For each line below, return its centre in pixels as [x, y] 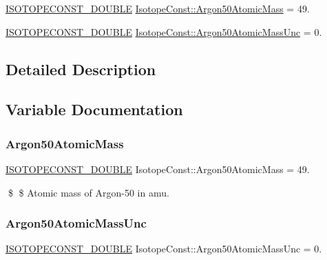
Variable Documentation [94, 109]
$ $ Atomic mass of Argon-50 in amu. [88, 192]
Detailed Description [81, 69]
